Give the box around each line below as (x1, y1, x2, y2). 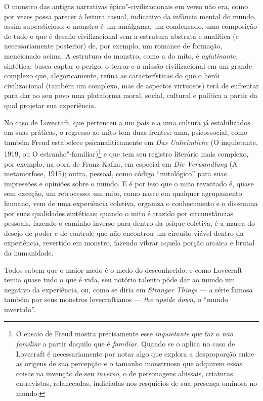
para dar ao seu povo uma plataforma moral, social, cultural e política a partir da (4, 90, 257, 101)
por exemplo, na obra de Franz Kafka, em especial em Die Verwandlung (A (4, 158, 238, 169)
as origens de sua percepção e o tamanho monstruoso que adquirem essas (16, 358, 242, 369)
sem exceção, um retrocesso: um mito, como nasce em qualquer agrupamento (4, 188, 242, 198)
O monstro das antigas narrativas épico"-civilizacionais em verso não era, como (4, 1, 248, 11)
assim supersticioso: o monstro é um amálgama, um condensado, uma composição (4, 21, 257, 31)
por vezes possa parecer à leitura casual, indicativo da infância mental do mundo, (4, 11, 256, 21)
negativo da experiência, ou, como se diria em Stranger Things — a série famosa (4, 284, 253, 294)
